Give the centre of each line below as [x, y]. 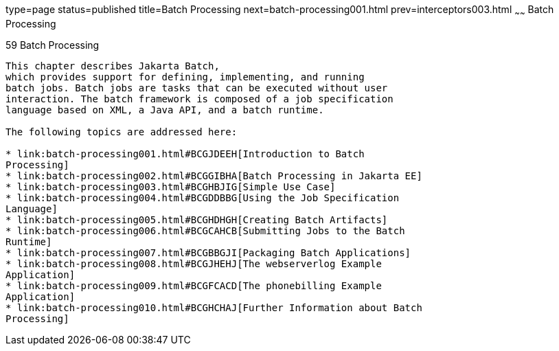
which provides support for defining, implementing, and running [185, 77]
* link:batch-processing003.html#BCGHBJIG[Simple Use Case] [171, 186]
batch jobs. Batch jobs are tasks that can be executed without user [197, 88]
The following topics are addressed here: [122, 132]
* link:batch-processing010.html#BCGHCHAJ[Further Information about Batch [214, 307]
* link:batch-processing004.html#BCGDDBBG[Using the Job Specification [203, 197]
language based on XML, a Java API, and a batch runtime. [165, 110]
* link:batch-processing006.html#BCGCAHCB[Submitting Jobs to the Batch [205, 230]
